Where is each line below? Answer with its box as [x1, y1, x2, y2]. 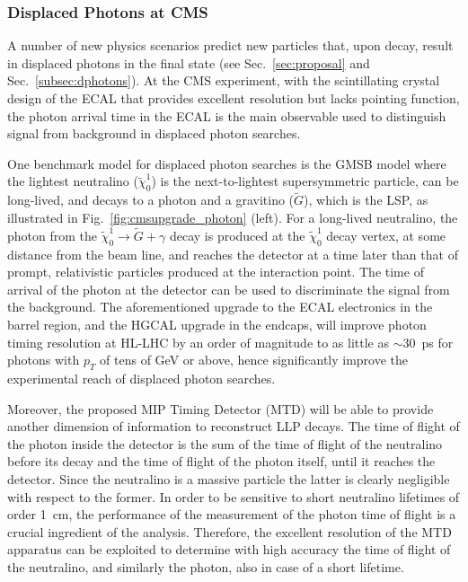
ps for [421, 332, 454, 351]
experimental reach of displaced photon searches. [7, 368, 276, 387]
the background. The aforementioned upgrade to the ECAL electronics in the [7, 297, 433, 316]
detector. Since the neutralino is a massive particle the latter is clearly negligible [7, 469, 450, 488]
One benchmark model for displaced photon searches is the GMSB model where [7, 154, 446, 172]
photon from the [7, 225, 98, 244]
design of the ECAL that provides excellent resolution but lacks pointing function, [7, 89, 460, 107]
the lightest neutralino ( [7, 172, 138, 190]
